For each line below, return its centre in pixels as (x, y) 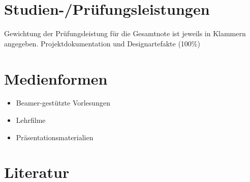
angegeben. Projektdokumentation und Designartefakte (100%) (102, 43)
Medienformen (56, 78)
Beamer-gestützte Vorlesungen (63, 103)
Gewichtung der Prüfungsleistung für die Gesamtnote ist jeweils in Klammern (125, 33)
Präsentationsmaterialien (55, 137)
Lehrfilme (31, 120)
